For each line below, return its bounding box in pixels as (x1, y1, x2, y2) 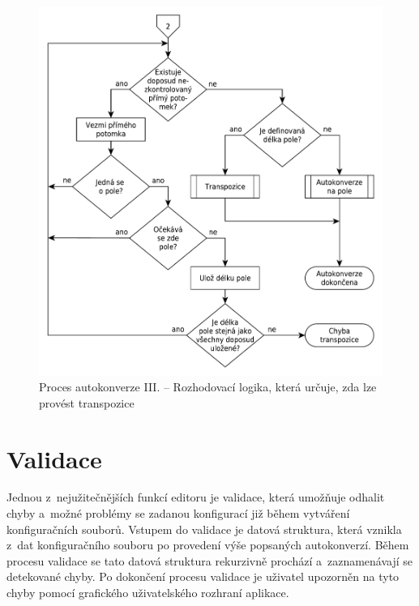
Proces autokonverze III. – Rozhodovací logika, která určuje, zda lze (39, 378, 377, 395)
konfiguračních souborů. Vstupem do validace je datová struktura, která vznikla (6, 520, 402, 537)
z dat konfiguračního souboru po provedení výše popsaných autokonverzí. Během (6, 536, 409, 553)
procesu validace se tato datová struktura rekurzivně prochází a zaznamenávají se (6, 552, 413, 569)
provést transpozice (39, 394, 135, 411)
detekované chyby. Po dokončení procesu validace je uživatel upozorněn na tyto (6, 568, 400, 585)
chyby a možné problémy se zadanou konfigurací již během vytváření (6, 505, 350, 522)
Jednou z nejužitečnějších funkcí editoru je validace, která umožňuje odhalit (6, 489, 385, 506)
